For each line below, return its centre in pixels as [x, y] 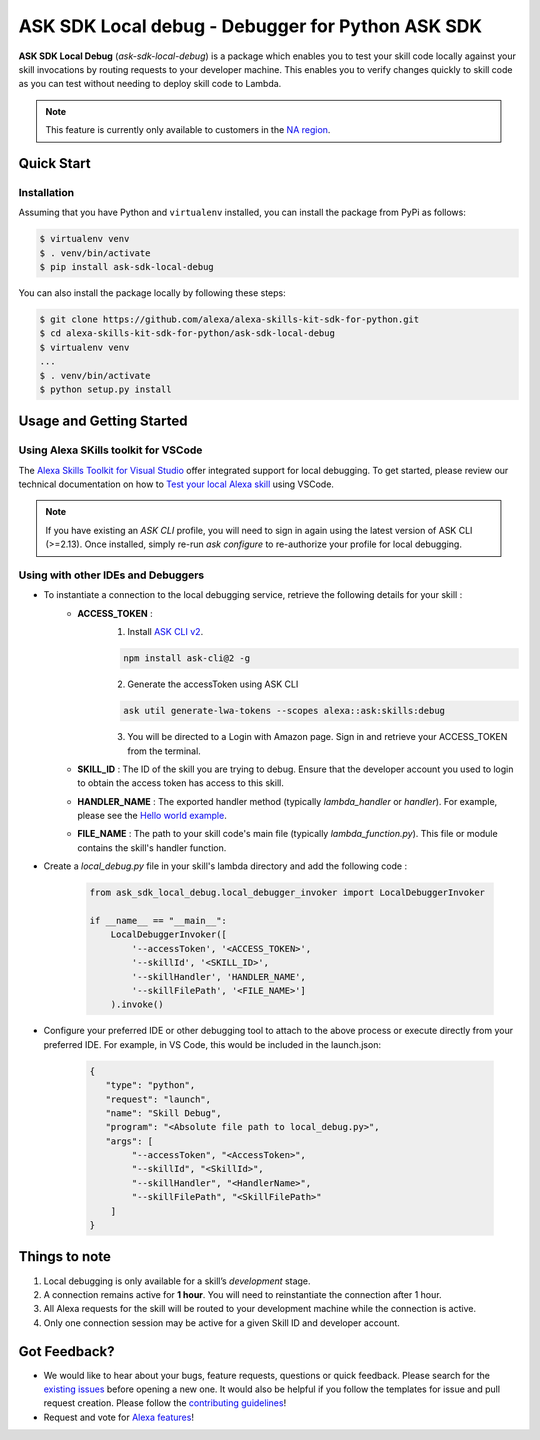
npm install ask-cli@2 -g [186, 658]
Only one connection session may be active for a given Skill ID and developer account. [221, 1322]
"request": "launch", [158, 1099]
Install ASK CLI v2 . [165, 632]
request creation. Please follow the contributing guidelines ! [165, 1403]
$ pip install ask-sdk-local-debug [126, 267]
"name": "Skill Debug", [163, 1113]
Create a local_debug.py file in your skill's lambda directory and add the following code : [225, 866]
